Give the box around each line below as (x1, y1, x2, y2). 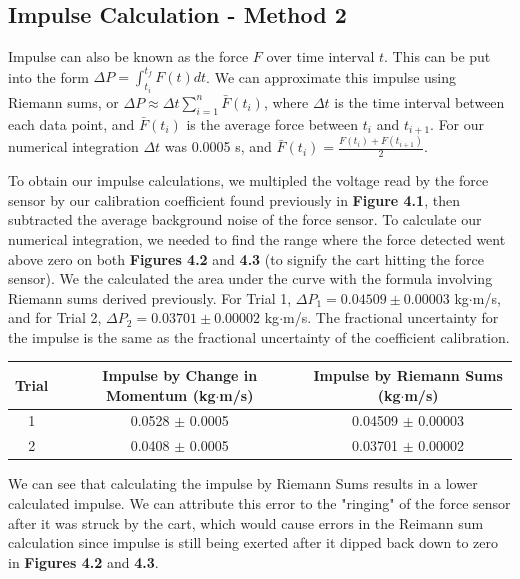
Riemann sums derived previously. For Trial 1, (8, 287, 292, 308)
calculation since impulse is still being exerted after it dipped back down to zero (8, 532, 499, 553)
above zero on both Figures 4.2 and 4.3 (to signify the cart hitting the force (8, 248, 484, 269)
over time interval (266, 46, 375, 67)
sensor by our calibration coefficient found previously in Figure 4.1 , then (8, 189, 460, 210)
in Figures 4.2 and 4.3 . (8, 551, 159, 572)
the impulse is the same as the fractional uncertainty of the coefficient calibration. (8, 326, 510, 347)
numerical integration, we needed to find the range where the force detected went (8, 228, 506, 249)
